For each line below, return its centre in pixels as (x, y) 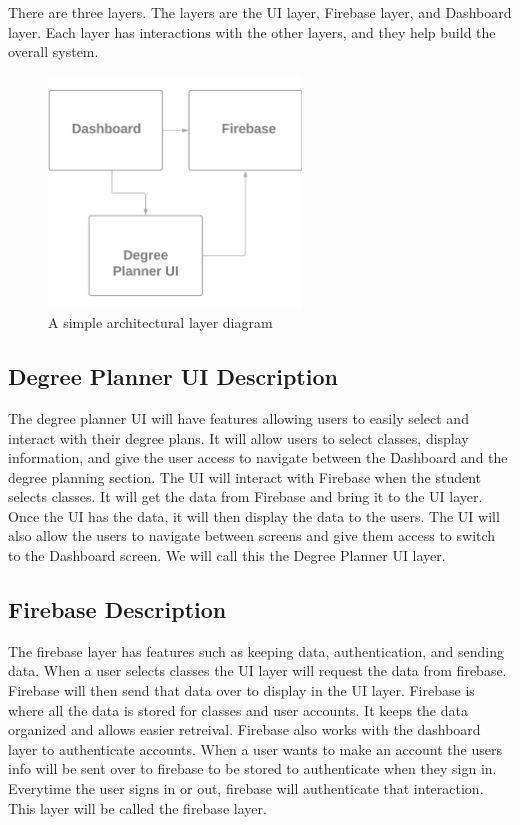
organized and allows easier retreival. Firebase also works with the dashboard (244, 729)
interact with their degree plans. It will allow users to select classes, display (238, 437)
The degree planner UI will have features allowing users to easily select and (238, 417)
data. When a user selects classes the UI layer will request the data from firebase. (257, 670)
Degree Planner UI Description (173, 376)
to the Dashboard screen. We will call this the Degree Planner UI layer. (227, 555)
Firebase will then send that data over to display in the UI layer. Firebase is (241, 690)
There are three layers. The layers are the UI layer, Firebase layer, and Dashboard (260, 12)
